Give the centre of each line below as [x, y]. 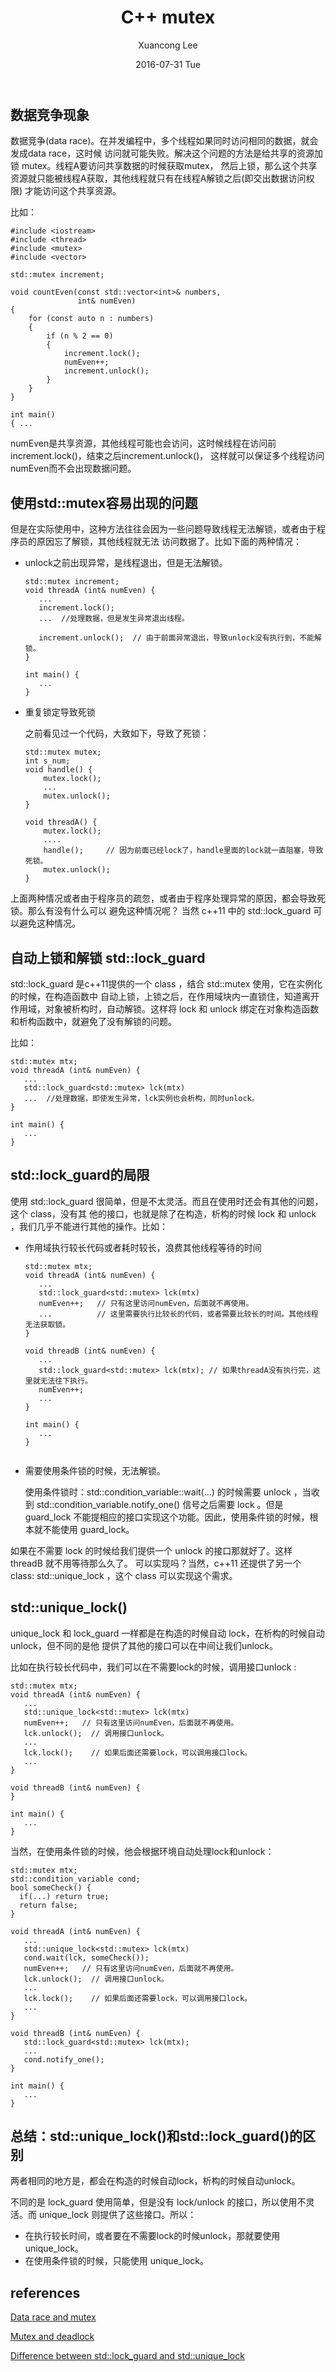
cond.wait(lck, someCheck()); [86, 1957]
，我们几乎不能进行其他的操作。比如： [89, 1226]
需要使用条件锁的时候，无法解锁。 [95, 1470]
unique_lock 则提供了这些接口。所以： [117, 2215]
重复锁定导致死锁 [60, 712]
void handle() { [58, 770]
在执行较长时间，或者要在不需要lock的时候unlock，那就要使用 [152, 2236]
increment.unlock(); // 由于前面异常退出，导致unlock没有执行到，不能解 [180, 638]
